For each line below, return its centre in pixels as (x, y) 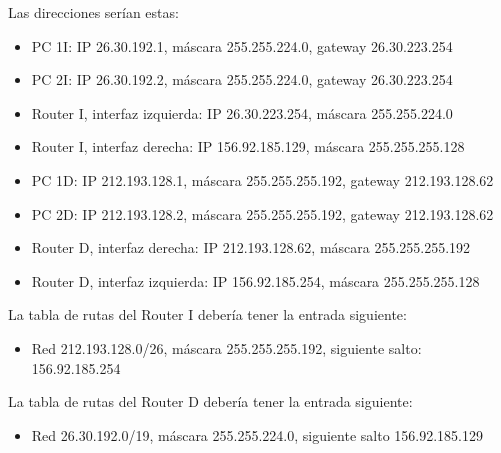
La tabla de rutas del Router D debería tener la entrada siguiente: (210, 401)
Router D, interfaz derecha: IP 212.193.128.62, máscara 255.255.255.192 (251, 247)
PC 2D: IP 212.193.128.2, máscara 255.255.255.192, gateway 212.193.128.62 (262, 213)
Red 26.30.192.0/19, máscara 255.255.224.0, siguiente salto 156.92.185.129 (257, 434)
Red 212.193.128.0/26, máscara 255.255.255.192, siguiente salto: (226, 347)
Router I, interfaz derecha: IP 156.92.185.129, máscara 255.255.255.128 (248, 146)
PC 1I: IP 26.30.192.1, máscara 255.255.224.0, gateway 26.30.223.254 (242, 45)
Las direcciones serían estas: (93, 12)
